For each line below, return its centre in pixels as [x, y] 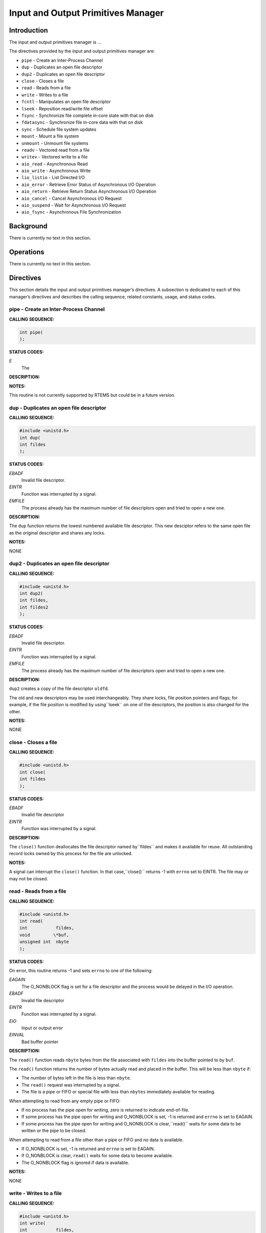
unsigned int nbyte [44, 942]
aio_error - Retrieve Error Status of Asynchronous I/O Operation [89, 184]
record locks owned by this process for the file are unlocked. [71, 854]
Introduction [29, 30]
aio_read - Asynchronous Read [55, 164]
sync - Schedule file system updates [59, 129]
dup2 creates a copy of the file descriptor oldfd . [59, 689]
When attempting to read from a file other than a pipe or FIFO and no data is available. [96, 1140]
